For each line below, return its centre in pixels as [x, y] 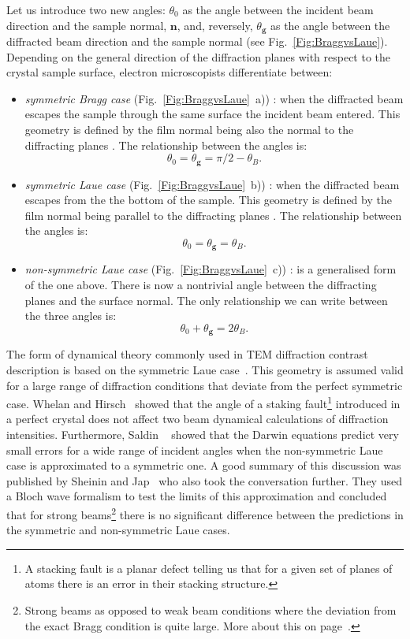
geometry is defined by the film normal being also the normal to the [189, 130]
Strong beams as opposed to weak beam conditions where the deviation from [211, 609]
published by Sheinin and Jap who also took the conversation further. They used [204, 480]
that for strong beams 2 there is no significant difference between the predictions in [205, 513]
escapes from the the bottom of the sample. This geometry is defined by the [208, 200]
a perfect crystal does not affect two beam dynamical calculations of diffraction [198, 419]
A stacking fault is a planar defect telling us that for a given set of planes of [209, 568]
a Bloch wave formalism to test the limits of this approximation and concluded [197, 496]
